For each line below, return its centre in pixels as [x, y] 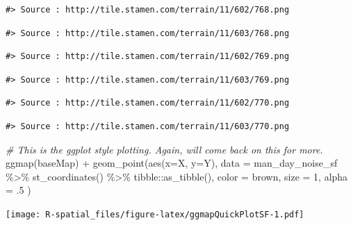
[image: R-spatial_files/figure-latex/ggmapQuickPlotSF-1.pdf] [155, 214]
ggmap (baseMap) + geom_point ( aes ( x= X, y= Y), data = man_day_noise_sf [172, 163]
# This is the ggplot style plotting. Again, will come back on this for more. [164, 149]
